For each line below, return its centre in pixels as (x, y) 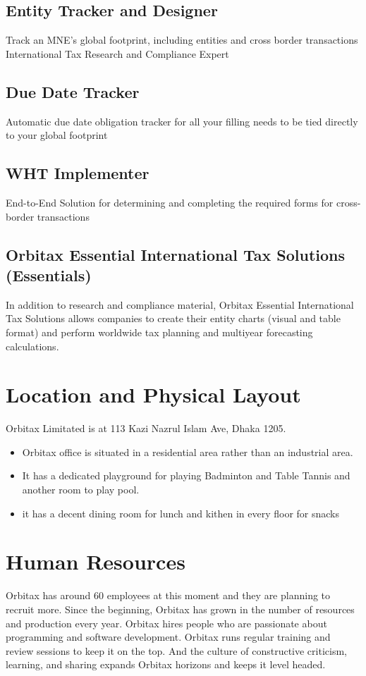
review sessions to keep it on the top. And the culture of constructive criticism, (176, 650)
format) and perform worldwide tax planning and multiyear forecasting (159, 332)
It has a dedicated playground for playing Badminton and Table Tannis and (186, 475)
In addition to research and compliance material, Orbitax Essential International (180, 304)
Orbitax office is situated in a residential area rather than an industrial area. (188, 451)
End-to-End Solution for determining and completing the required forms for (170, 202)
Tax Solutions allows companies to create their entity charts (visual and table (173, 318)
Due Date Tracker (73, 91)
